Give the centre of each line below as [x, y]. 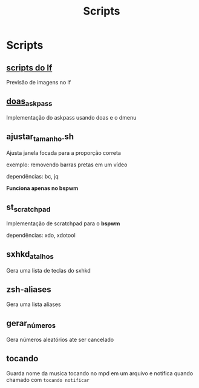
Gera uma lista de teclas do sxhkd [48, 271]
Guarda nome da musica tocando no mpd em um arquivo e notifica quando [100, 373]
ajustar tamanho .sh [40, 138]
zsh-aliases [29, 290]
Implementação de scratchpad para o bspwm [63, 223]
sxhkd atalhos [30, 255]
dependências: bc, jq [32, 176]
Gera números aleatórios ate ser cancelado [60, 339]
